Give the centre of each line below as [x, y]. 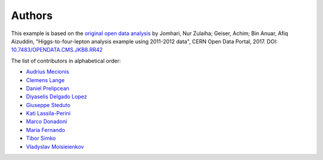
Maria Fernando [45, 130]
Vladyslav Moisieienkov [55, 146]
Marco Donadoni [47, 121]
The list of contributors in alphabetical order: [66, 61]
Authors [32, 15]
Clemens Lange [45, 80]
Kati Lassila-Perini [48, 114]
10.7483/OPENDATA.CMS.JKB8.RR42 [57, 50]
